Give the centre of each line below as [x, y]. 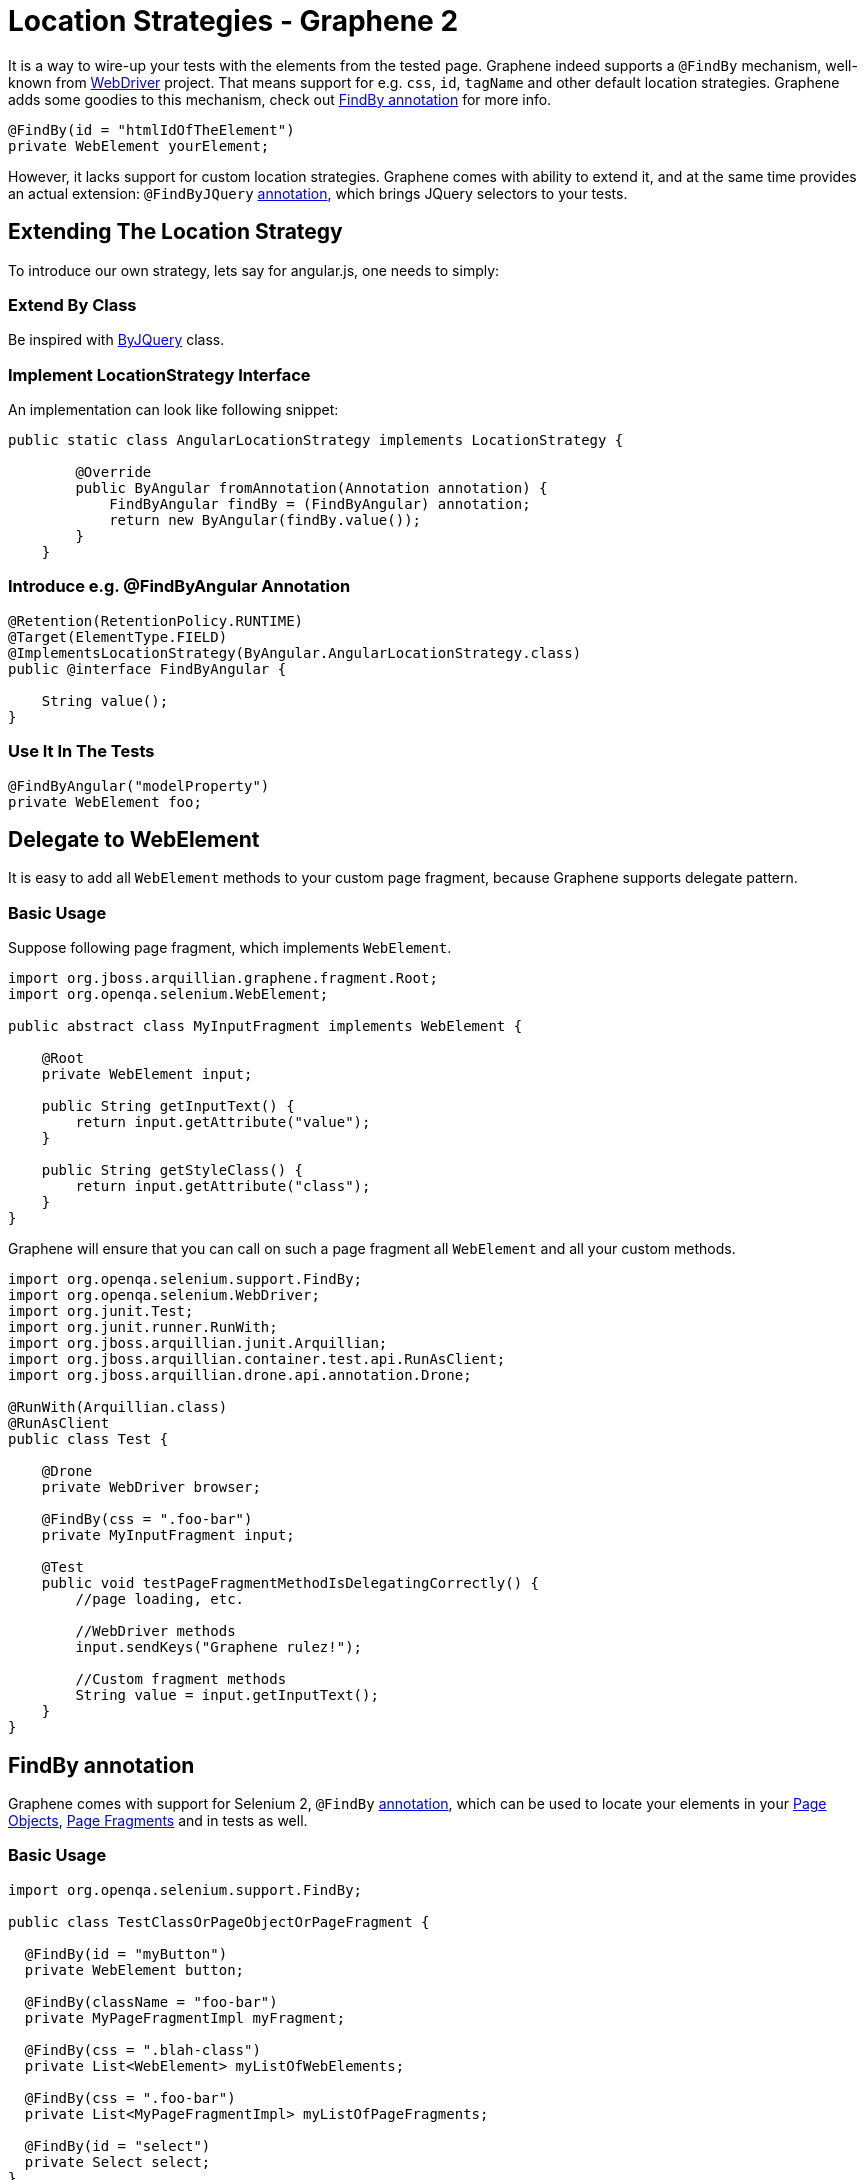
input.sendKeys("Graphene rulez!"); [219, 1647]
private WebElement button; [134, 1969]
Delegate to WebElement [134, 840]
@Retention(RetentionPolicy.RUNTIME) [156, 620]
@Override [113, 472]
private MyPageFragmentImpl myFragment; [185, 2017]
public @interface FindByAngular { [147, 668]
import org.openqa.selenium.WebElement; [168, 994]
